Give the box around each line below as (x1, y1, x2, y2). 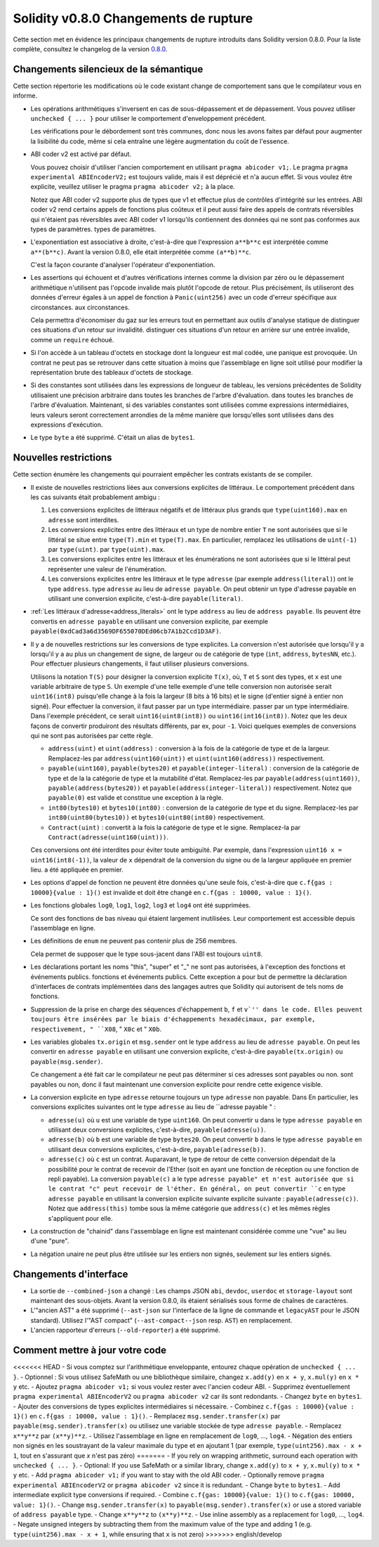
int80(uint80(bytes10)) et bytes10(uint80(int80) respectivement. (48, 813, 265, 822)
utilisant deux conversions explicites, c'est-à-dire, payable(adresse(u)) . (48, 1125, 266, 1134)
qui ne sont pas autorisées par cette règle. (30, 732, 154, 740)
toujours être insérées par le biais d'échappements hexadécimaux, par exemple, (30, 1016, 316, 1023)
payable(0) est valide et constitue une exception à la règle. (48, 794, 224, 802)
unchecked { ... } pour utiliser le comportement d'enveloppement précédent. (30, 115, 267, 123)
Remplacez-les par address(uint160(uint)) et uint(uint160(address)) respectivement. (48, 754, 325, 763)
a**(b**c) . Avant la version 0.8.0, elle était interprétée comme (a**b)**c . (30, 247, 252, 256)
